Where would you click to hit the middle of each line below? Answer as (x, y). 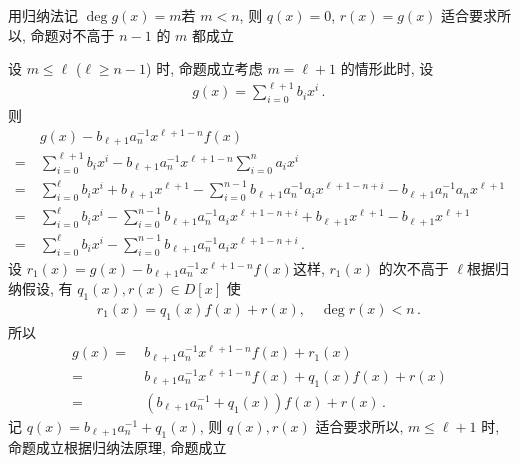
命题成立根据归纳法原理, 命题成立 (117, 446)
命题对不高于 (72, 34)
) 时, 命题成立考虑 (204, 68)
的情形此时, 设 (387, 68)
